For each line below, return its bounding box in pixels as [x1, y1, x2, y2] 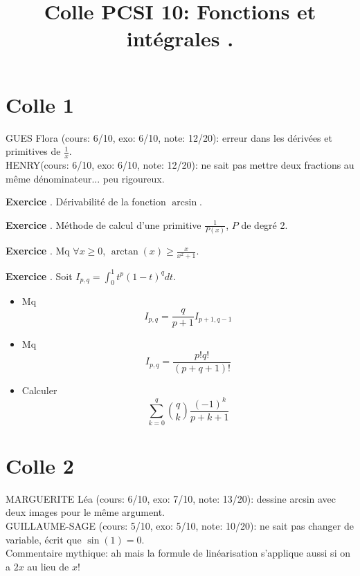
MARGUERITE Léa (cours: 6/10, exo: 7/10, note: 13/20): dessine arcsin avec [6, 491, 336, 505]
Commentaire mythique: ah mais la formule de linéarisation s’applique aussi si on [6, 546, 350, 560]
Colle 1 [6, 90, 74, 118]
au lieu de [27, 559, 69, 573]
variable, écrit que [6, 532, 82, 546]
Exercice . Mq [6, 243, 70, 258]
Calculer [21, 382, 57, 397]
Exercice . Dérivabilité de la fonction [6, 194, 166, 209]
